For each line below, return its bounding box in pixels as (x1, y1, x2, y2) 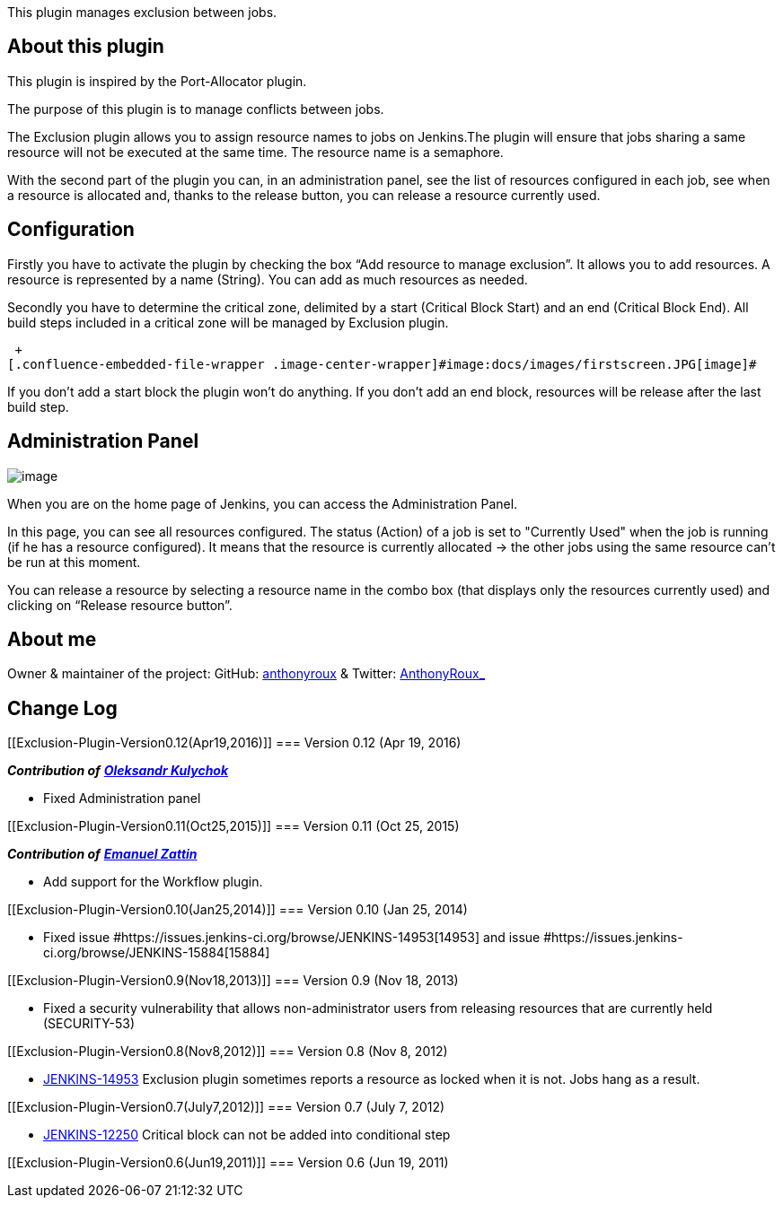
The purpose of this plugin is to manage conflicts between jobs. (7, 100, 384, 117)
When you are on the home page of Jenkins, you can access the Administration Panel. (7, 495, 518, 511)
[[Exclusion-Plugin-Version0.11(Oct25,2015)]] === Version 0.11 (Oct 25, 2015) (7, 818, 460, 834)
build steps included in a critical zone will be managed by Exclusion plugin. (7, 314, 449, 330)
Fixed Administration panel (43, 790, 201, 807)
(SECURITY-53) (43, 1016, 136, 1032)
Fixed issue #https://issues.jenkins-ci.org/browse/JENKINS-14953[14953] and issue (43, 930, 541, 946)
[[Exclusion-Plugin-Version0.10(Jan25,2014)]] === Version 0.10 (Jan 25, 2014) (7, 902, 468, 918)
